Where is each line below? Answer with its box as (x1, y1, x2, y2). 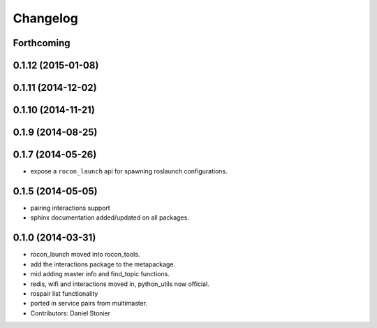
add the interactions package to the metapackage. (30, 259, 176, 269)
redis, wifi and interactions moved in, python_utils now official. (30, 280, 209, 288)
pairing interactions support (30, 204, 111, 213)
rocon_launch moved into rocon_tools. (30, 250, 140, 259)
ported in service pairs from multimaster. (30, 299, 148, 308)
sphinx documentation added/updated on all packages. (30, 213, 190, 222)
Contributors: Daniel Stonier (30, 308, 111, 318)
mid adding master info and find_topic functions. (30, 270, 170, 278)
